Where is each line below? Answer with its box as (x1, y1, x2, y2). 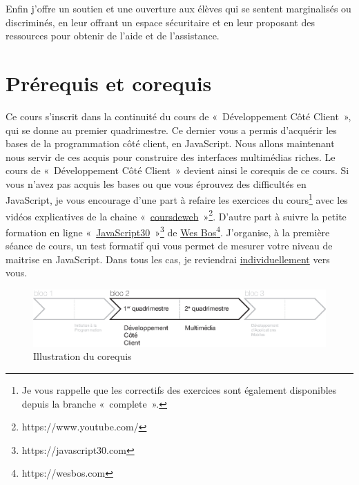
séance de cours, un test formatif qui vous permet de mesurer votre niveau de (6, 238, 333, 253)
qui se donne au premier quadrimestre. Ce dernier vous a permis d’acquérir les (6, 122, 337, 137)
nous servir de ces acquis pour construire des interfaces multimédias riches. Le (6, 149, 336, 164)
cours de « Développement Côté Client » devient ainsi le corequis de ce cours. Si (6, 163, 349, 178)
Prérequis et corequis (6, 68, 212, 97)
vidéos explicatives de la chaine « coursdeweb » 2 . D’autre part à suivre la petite (6, 207, 347, 223)
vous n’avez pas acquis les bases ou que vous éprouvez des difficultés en (6, 176, 307, 191)
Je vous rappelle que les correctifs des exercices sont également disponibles (21, 383, 337, 397)
